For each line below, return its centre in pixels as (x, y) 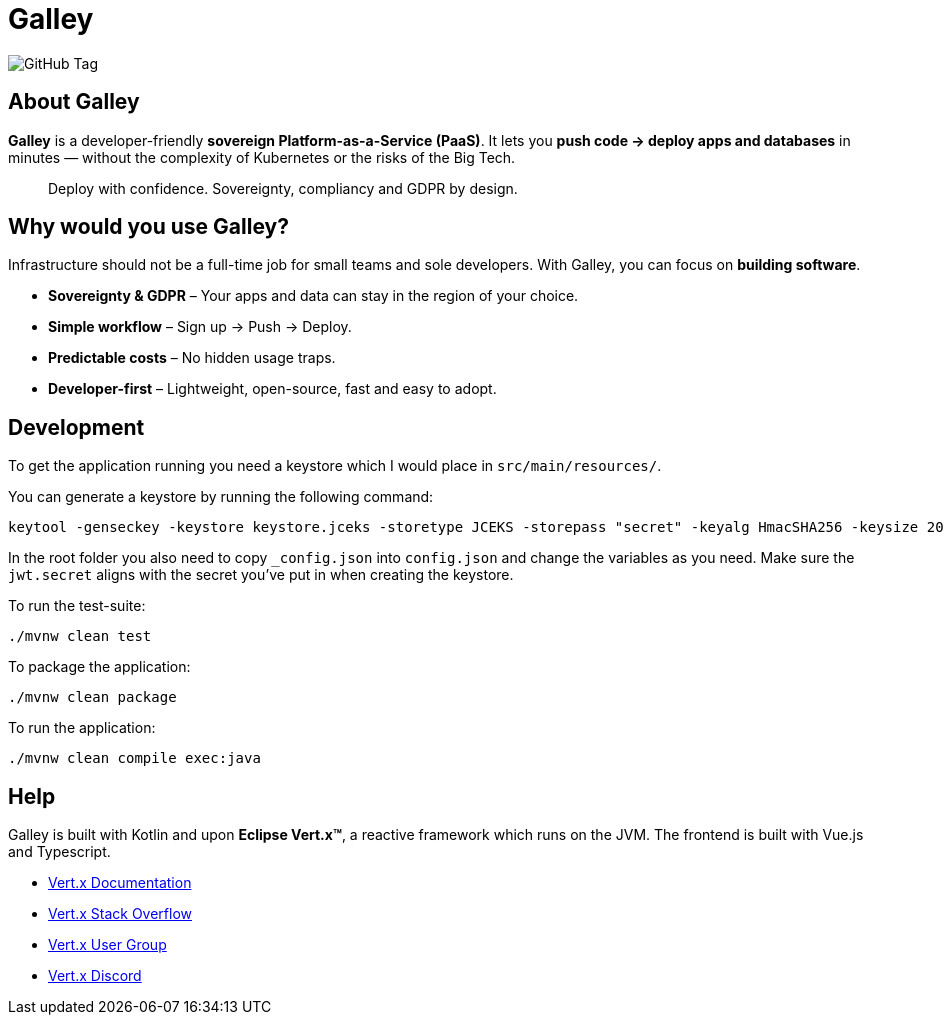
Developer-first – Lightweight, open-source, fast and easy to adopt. (272, 389)
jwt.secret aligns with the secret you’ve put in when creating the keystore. (261, 575)
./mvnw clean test (80, 636)
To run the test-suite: (77, 606)
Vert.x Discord (95, 976)
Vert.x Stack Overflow (120, 914)
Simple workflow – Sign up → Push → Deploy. (200, 327)
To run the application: (82, 728)
